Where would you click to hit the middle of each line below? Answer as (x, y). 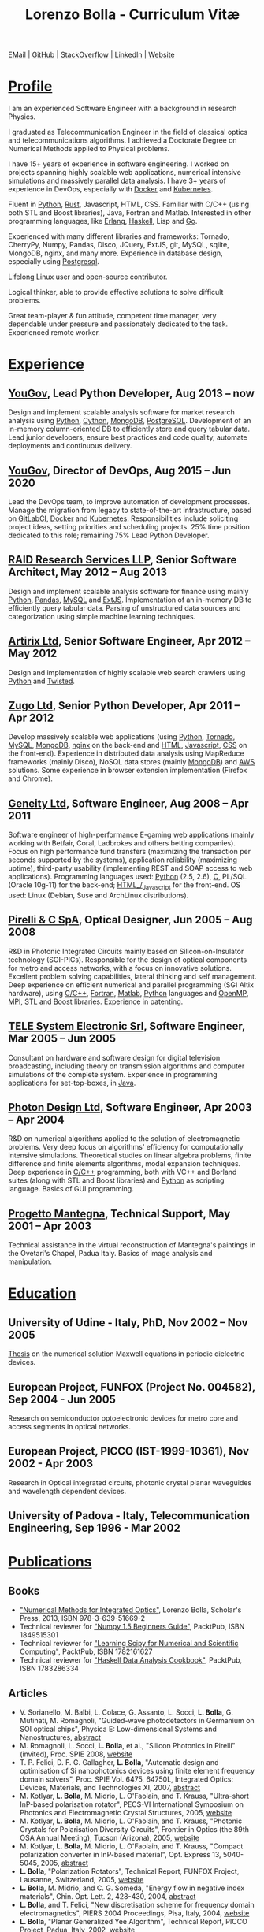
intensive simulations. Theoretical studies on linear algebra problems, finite (130, 1155)
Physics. (22, 117)
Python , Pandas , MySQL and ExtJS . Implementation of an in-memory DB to (130, 600)
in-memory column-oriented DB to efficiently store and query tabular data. (129, 429)
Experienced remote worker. (54, 333)
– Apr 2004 (36, 1120)
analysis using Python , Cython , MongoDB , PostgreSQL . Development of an (130, 421)
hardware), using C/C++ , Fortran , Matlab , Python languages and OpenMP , (128, 993)
